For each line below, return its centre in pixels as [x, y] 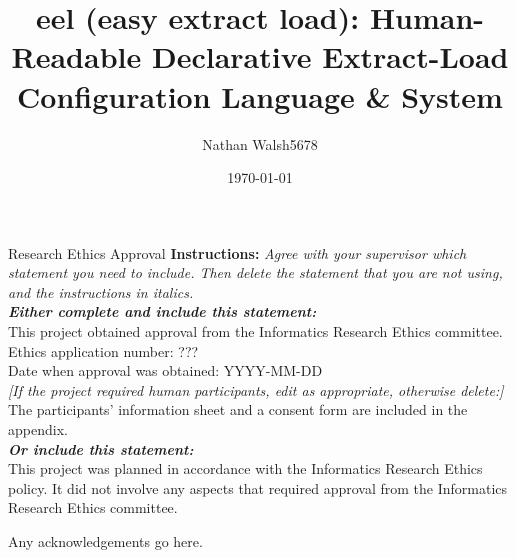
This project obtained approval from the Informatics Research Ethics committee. [255, 331]
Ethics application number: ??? [103, 350]
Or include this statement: [101, 448]
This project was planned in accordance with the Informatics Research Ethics [245, 468]
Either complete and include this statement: [162, 311]
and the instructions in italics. [101, 291]
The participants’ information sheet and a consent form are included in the [238, 409]
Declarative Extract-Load [330, 56]
